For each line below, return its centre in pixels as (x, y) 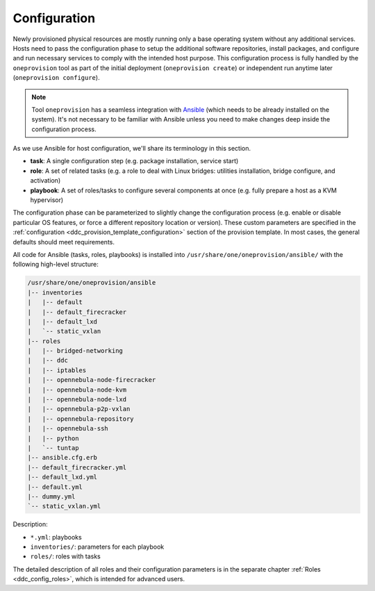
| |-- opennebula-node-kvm (77, 390)
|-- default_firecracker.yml (77, 467)
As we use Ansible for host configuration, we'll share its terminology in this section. (132, 149)
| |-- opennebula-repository (81, 419)
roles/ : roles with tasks (65, 556)
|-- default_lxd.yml (62, 477)
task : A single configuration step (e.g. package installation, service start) (134, 161)
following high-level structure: (56, 265)
